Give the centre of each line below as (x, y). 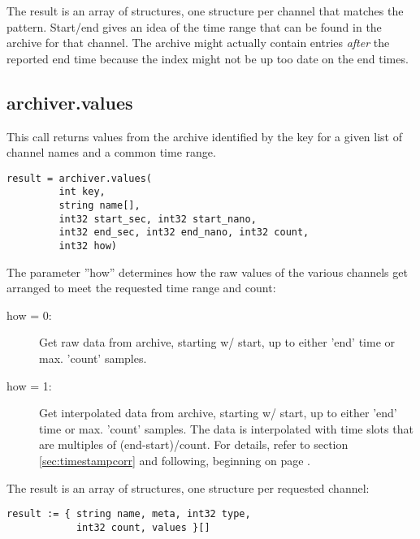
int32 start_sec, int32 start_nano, (158, 219)
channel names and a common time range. (111, 152)
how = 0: (29, 315)
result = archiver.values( (79, 178)
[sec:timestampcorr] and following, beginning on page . (175, 461)
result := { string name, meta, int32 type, (129, 514)
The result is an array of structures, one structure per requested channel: (188, 487)
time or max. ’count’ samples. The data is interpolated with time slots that (226, 428)
